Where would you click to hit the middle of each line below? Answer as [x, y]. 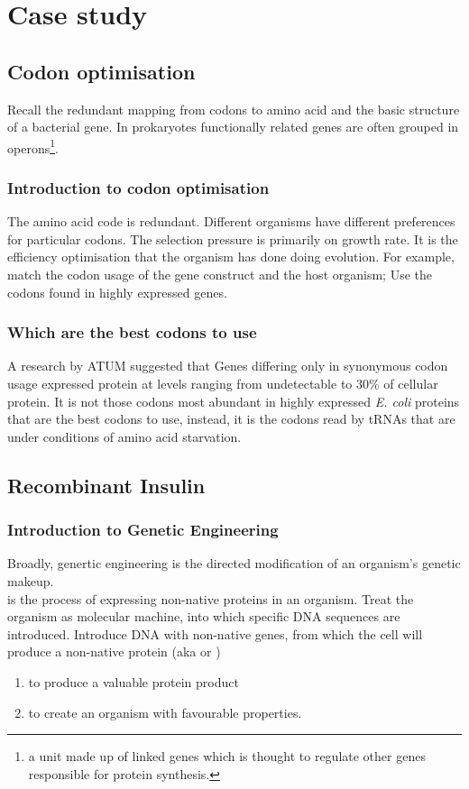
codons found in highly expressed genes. [117, 292]
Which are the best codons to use [132, 332]
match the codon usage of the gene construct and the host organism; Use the [220, 275]
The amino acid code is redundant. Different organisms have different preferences [231, 221]
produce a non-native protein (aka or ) [114, 651]
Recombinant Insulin [106, 485]
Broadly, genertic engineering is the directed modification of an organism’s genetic [234, 563]
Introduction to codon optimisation [138, 187]
